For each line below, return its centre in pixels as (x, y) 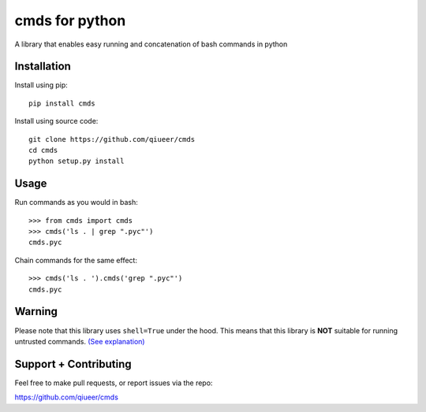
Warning (36, 312)
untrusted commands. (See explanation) (80, 341)
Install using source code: (56, 121)
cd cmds (43, 150)
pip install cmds (62, 103)
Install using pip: (41, 85)
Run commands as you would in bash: (76, 202)
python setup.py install (77, 161)
